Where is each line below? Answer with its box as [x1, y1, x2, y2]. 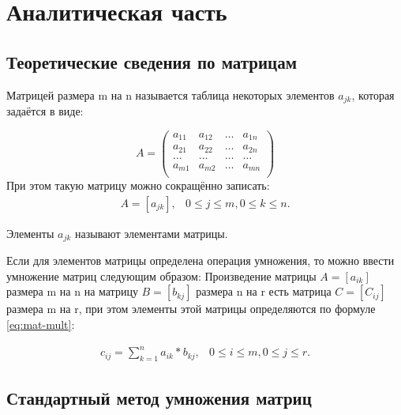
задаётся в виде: [6, 103, 84, 119]
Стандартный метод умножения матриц [6, 386, 312, 410]
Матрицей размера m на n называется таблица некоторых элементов [6, 86, 335, 103]
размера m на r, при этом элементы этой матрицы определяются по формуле [6, 300, 376, 317]
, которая [351, 86, 395, 103]
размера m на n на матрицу [6, 283, 138, 300]
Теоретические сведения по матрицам [6, 49, 298, 74]
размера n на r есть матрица [196, 283, 332, 300]
